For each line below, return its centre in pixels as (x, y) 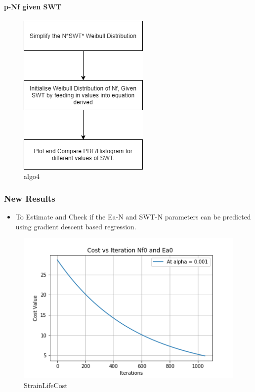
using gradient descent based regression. (76, 226)
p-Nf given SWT (33, 6)
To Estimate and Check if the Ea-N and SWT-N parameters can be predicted (133, 217)
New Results (30, 198)
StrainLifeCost (46, 385)
